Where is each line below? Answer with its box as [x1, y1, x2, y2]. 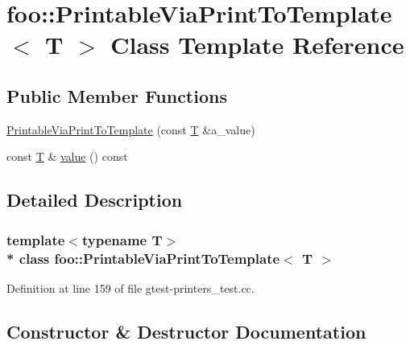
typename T [81, 229, 163, 249]
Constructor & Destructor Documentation [6, 318, 367, 343]
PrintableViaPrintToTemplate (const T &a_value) [6, 121, 255, 138]
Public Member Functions [6, 83, 227, 108]
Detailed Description [6, 187, 183, 212]
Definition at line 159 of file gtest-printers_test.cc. [6, 279, 255, 296]
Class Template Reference [110, 28, 404, 61]
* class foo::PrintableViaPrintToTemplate [6, 248, 280, 268]
